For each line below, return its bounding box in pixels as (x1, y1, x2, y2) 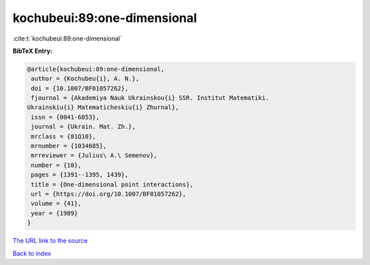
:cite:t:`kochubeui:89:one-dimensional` (12, 34, 123, 43)
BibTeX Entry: (12, 47, 53, 55)
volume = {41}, (31, 200, 82, 207)
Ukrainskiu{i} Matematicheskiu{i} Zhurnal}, (27, 104, 180, 111)
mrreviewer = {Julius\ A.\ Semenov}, (31, 152, 158, 159)
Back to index (12, 249, 51, 257)
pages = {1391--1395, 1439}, (31, 171, 129, 178)
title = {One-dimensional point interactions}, (31, 181, 194, 188)
